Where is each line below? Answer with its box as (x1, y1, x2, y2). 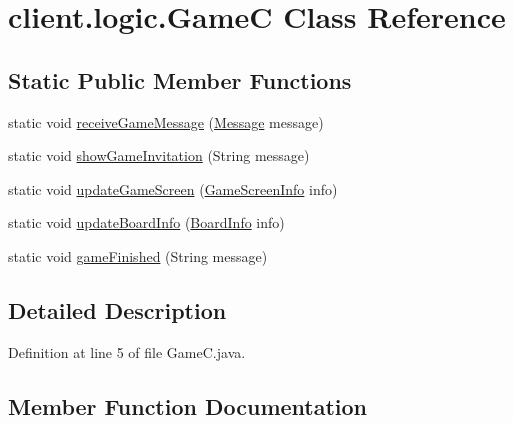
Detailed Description (8, 294, 227, 325)
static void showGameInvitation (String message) (8, 145, 310, 166)
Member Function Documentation (8, 390, 368, 421)
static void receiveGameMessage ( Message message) (8, 111, 324, 132)
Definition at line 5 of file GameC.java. (8, 341, 246, 362)
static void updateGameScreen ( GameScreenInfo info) (8, 178, 338, 199)
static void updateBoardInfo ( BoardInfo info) (8, 212, 285, 233)
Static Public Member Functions (8, 64, 352, 95)
